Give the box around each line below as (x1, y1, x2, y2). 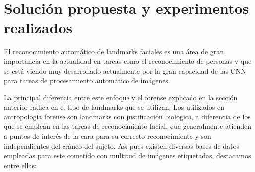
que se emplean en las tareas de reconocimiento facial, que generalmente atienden (4, 121, 252, 131)
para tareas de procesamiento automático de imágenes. (4, 75, 170, 86)
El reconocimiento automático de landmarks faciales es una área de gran (4, 46, 224, 57)
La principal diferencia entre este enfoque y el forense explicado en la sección (4, 92, 238, 102)
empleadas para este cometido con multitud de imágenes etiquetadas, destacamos (4, 150, 251, 161)
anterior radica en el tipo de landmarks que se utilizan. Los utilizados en (4, 102, 224, 112)
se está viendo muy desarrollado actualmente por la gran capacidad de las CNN (4, 65, 246, 76)
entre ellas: (4, 160, 37, 170)
